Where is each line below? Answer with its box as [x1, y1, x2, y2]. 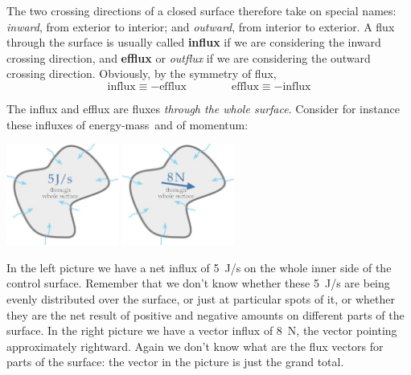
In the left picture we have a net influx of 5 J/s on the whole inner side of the [6, 259, 392, 275]
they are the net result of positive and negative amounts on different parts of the [6, 306, 405, 323]
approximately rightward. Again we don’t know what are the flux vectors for [6, 337, 384, 354]
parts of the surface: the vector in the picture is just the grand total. [6, 353, 344, 370]
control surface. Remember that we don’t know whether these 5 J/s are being [6, 275, 390, 291]
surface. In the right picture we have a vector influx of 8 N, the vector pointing [6, 322, 397, 339]
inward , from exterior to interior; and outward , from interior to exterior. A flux [6, 18, 395, 35]
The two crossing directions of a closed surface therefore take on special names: [6, 2, 397, 18]
